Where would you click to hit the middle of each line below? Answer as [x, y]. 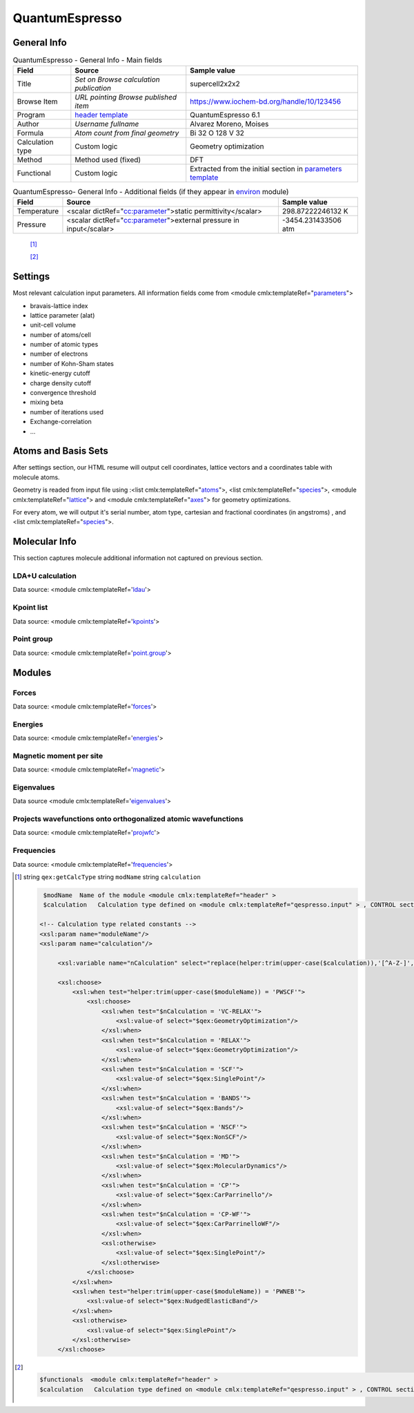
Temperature [38, 211]
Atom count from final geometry [127, 133]
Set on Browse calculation [117, 79]
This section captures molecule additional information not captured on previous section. [138, 558]
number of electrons [59, 354]
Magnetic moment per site [58, 756]
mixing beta [47, 402]
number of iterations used [67, 412]
